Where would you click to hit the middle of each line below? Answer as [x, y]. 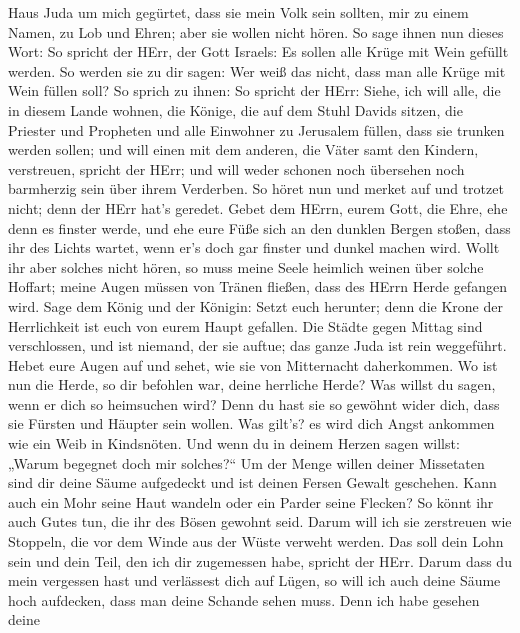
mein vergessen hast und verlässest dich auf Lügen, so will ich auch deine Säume [254, 580]
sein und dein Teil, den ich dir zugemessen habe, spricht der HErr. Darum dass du [260, 560]
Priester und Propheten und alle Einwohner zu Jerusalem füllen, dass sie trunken [256, 129]
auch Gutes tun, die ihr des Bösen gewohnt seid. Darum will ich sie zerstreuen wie [260, 521]
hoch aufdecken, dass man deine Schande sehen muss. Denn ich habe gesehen [244, 599]
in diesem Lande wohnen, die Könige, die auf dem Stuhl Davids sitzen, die [235, 109]
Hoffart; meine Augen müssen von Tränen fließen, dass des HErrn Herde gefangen [257, 286]
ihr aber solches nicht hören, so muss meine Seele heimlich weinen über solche [246, 266]
